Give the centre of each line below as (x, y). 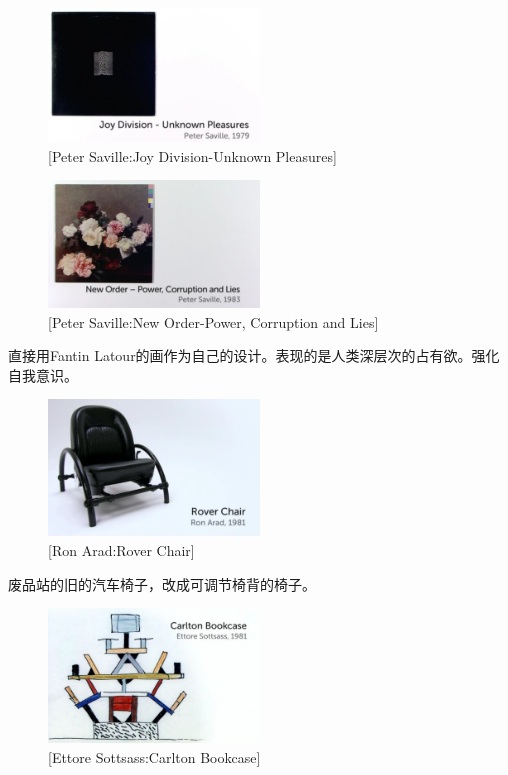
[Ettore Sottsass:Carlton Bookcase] (154, 756)
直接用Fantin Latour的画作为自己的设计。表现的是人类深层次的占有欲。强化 (254, 355)
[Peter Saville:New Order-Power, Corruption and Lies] (213, 321)
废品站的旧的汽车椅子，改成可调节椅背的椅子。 (162, 583)
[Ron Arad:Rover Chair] (121, 550)
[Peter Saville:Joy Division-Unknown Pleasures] (192, 155)
